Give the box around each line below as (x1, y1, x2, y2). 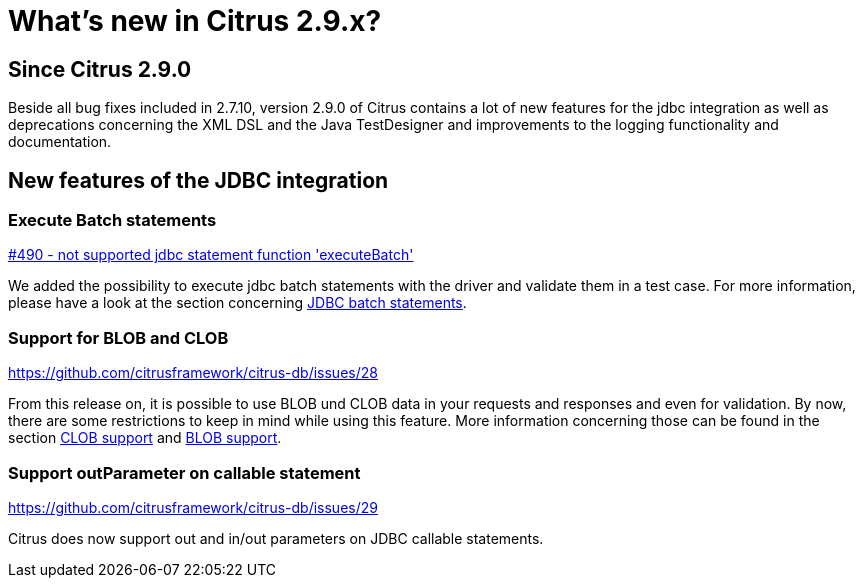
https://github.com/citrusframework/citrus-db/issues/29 (8, 498, 378, 516)
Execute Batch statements (8, 210, 217, 231)
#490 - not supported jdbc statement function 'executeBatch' (8, 246, 414, 264)
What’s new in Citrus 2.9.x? (8, 4, 382, 38)
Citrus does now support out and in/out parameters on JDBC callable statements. (8, 529, 544, 547)
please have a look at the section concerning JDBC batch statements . (8, 294, 467, 312)
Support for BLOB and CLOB (8, 327, 229, 348)
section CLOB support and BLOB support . (8, 429, 282, 447)
